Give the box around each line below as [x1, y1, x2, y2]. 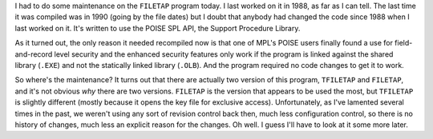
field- [394, 38, 413, 48]
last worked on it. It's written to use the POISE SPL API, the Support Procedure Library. [14, 23, 301, 33]
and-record [14, 49, 53, 59]
